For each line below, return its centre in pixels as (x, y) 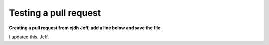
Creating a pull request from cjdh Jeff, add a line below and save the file (85, 28)
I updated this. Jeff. (29, 37)
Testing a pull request (55, 13)
